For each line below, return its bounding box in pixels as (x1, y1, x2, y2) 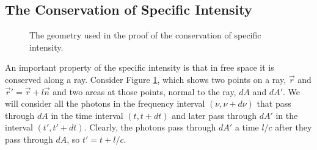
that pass (257, 97, 291, 110)
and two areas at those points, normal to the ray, (53, 85, 236, 98)
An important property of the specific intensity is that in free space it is (5, 61, 274, 74)
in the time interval (51, 109, 123, 121)
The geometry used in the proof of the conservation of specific (29, 29, 261, 41)
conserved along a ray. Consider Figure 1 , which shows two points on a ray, (5, 73, 286, 85)
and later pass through (172, 109, 257, 121)
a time (235, 121, 259, 134)
